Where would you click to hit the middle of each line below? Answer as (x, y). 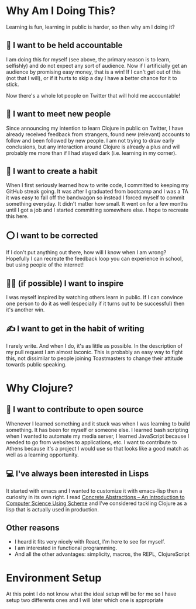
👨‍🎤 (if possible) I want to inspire (65, 283)
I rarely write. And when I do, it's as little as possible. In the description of (94, 345)
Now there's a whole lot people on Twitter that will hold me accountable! (93, 95)
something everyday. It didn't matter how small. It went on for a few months (97, 204)
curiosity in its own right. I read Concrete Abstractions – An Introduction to (96, 497)
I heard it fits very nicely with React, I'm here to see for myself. (90, 542)
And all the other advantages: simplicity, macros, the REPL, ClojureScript (102, 554)
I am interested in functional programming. (66, 548)
